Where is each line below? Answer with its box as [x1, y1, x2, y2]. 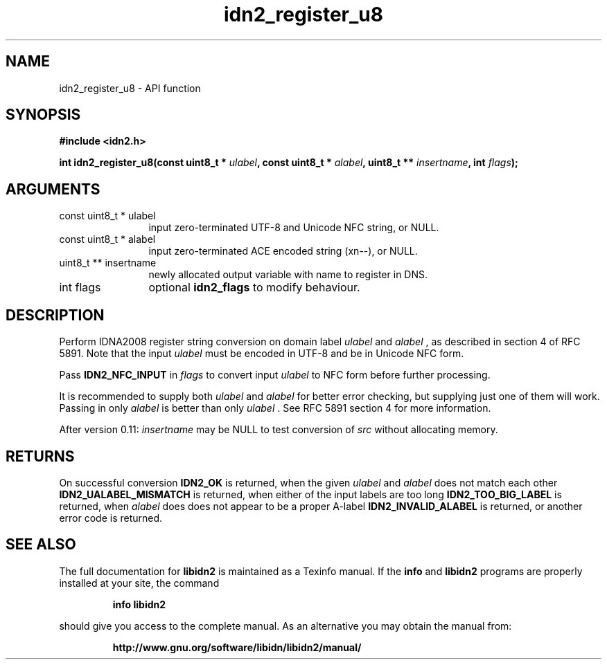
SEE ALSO [6, 536, 76, 554]
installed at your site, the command [59, 576, 220, 589]
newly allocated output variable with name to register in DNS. [148, 268, 428, 281]
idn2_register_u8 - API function [59, 82, 201, 94]
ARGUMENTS [6, 180, 100, 198]
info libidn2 [112, 598, 166, 610]
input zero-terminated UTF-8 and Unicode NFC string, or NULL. [148, 221, 439, 234]
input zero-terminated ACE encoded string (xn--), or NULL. [148, 245, 418, 257]
